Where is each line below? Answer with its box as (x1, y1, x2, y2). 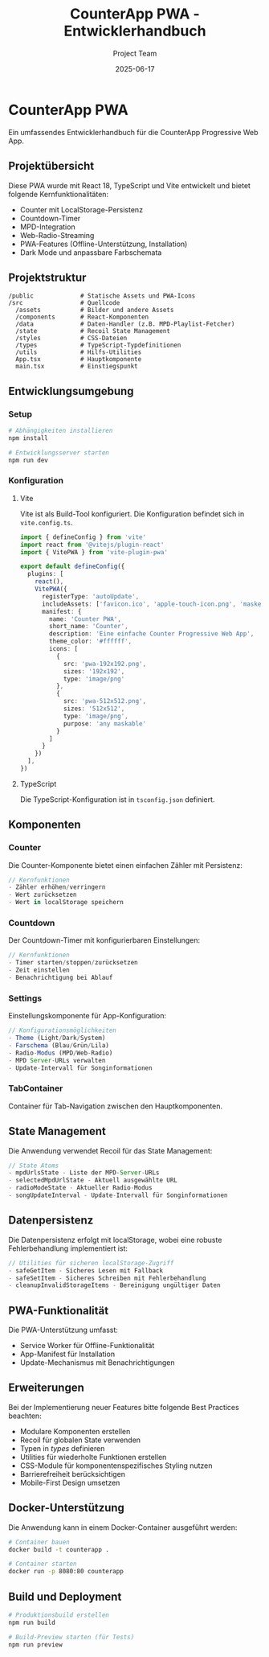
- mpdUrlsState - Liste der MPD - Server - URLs (8, 1169, 160, 1177)
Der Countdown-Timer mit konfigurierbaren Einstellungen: (8, 935, 201, 945)
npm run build (8, 1618, 56, 1626)
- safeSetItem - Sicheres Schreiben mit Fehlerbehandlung (8, 1274, 206, 1282)
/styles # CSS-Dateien (15, 335, 128, 343)
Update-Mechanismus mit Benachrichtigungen (19, 1358, 175, 1367)
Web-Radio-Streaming (19, 230, 95, 240)
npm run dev (8, 456, 48, 464)
